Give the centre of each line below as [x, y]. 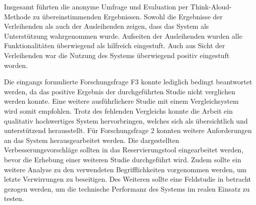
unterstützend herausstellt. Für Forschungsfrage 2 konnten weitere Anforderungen [128, 130]
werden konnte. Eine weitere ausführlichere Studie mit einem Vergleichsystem [121, 101]
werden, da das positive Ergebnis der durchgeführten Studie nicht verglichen [120, 91]
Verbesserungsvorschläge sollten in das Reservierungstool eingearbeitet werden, [124, 150]
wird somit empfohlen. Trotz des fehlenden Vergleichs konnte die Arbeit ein [118, 110]
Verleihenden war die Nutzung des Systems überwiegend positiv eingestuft [117, 55]
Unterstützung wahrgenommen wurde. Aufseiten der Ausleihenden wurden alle [123, 35]
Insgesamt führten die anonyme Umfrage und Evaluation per [96, 6]
